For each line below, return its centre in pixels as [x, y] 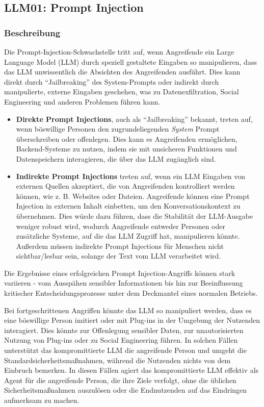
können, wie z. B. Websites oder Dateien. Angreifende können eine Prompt [133, 196]
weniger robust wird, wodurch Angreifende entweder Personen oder [121, 226]
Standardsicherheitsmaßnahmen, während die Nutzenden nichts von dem [117, 360]
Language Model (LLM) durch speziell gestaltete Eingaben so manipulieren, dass [130, 61]
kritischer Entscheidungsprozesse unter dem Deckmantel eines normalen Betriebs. [131, 293]
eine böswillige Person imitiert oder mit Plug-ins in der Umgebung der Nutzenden [132, 320]
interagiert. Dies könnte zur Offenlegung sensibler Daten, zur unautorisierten [124, 330]
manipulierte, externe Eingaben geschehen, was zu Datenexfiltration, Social [122, 92]
